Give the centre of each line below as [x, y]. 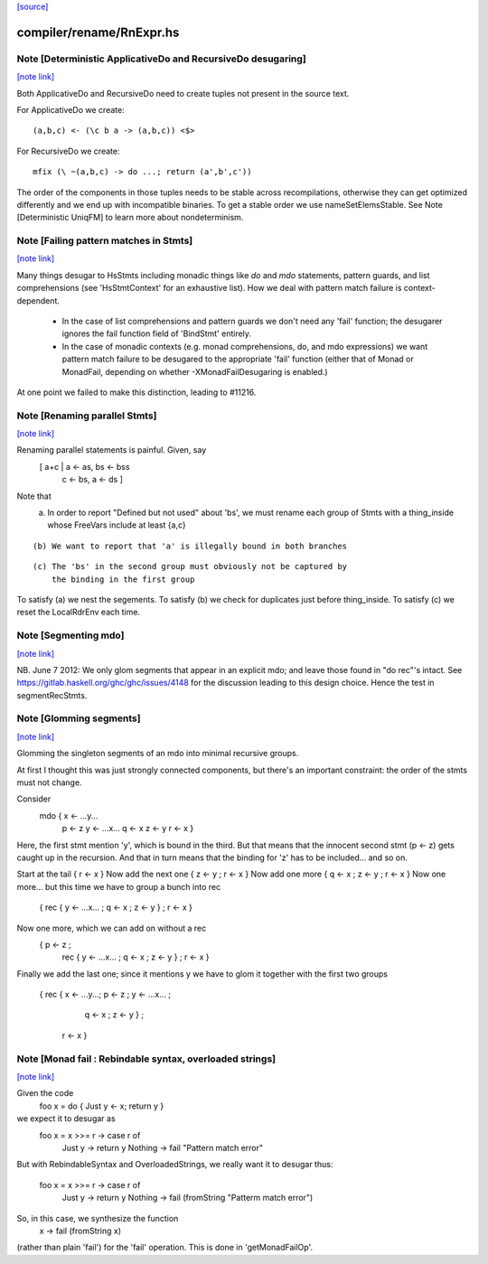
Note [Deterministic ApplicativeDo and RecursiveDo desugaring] [161, 59]
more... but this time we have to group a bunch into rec [119, 886]
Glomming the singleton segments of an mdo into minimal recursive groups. [158, 754]
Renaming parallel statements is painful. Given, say [112, 450]
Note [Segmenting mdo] [70, 635]
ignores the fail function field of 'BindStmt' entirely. [157, 333]
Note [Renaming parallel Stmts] [87, 416]
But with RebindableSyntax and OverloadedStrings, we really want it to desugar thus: [175, 1165]
